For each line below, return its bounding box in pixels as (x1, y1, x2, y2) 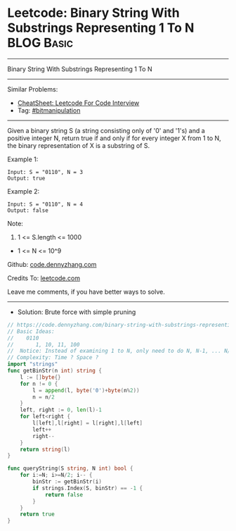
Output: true (7, 175, 46, 182)
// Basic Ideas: (7, 327, 55, 335)
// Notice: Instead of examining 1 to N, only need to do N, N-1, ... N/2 (7, 347, 234, 355)
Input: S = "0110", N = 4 (7, 201, 83, 208)
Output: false (7, 206, 49, 214)
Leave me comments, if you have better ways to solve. (7, 287, 165, 296)
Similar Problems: (7, 85, 58, 93)
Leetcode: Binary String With (7, 5, 181, 21)
